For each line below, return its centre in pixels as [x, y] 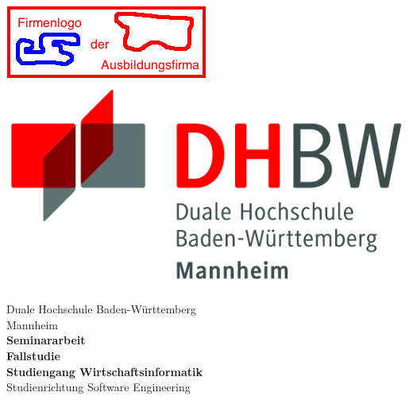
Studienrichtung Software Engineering [98, 387]
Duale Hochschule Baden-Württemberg [101, 309]
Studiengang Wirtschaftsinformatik [104, 371]
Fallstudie [33, 355]
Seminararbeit [46, 340]
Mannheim [32, 324]
